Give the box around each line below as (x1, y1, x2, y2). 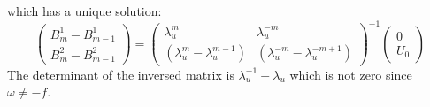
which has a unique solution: (7, 2, 162, 19)
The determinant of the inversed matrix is (7, 65, 234, 83)
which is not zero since (289, 65, 412, 83)
